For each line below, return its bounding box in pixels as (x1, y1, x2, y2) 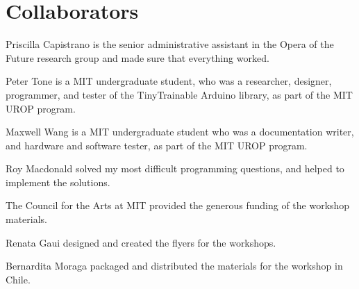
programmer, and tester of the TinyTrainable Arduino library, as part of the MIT (6, 87, 353, 101)
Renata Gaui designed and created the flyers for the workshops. (6, 235, 276, 249)
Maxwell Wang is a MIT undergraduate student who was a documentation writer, (6, 124, 354, 139)
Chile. (6, 272, 31, 286)
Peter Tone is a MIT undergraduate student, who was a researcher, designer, (6, 74, 332, 88)
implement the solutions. (6, 174, 110, 189)
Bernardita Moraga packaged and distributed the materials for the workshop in (6, 258, 343, 273)
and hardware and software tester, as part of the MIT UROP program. (6, 138, 308, 152)
